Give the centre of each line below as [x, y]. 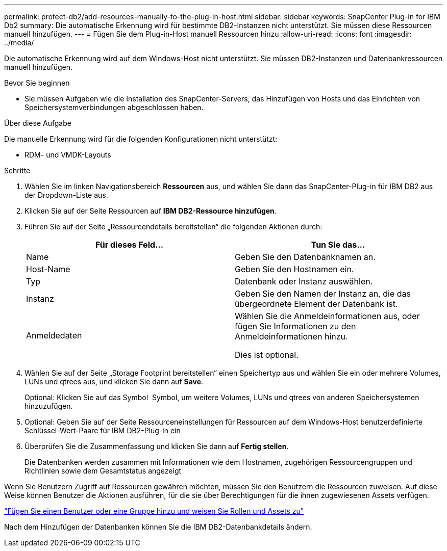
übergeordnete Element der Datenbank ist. [316, 304]
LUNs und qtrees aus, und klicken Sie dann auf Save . [114, 382]
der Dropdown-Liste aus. [66, 195]
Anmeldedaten [54, 335]
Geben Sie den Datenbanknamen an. [305, 257]
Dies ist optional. [267, 355]
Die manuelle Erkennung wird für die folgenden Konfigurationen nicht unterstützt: [141, 139]
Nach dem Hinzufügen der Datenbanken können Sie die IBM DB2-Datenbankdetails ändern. [158, 527]
